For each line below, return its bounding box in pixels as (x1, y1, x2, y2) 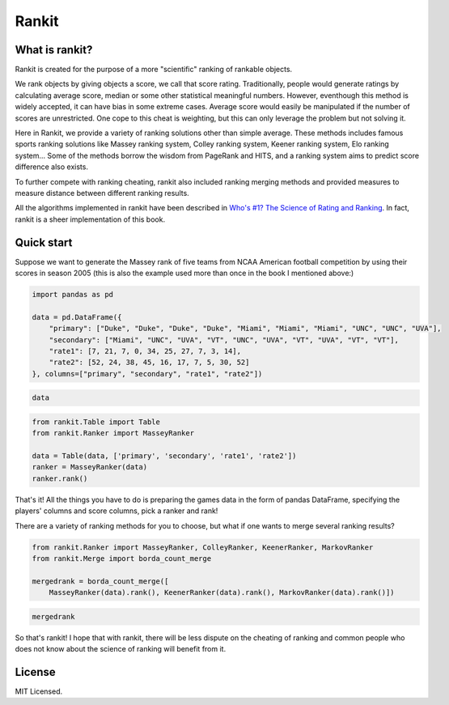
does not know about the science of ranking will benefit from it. (15, 644, 227, 654)
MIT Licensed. (15, 686, 63, 696)
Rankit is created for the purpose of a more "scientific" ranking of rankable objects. (15, 65, 293, 74)
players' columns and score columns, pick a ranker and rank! (15, 506, 218, 516)
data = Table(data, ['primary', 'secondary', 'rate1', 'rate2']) (32, 452, 297, 461)
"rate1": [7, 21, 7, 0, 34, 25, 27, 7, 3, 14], (49, 346, 242, 355)
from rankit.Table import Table (32, 417, 161, 427)
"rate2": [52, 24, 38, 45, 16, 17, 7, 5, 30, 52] (49, 358, 250, 367)
